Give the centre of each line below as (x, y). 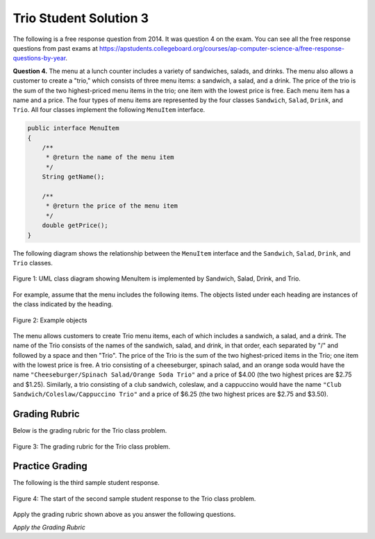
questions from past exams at (56, 48)
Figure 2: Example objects (50, 320)
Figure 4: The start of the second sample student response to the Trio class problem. (134, 498)
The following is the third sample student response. (86, 483)
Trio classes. (33, 263)
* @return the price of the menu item (112, 206)
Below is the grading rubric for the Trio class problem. (90, 431)
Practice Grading (50, 466)
